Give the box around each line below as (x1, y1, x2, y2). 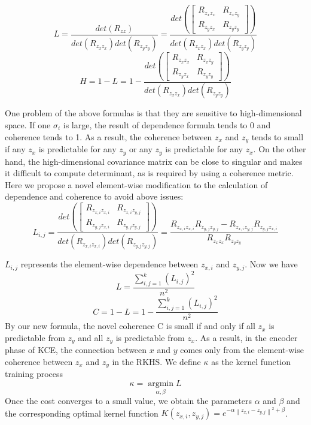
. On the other (253, 143, 306, 155)
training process (5, 367, 63, 380)
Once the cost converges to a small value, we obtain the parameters (5, 394, 252, 407)
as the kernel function (211, 355, 291, 367)
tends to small (251, 130, 304, 143)
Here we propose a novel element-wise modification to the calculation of (5, 178, 268, 191)
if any (5, 143, 26, 155)
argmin (148, 379, 173, 388)
